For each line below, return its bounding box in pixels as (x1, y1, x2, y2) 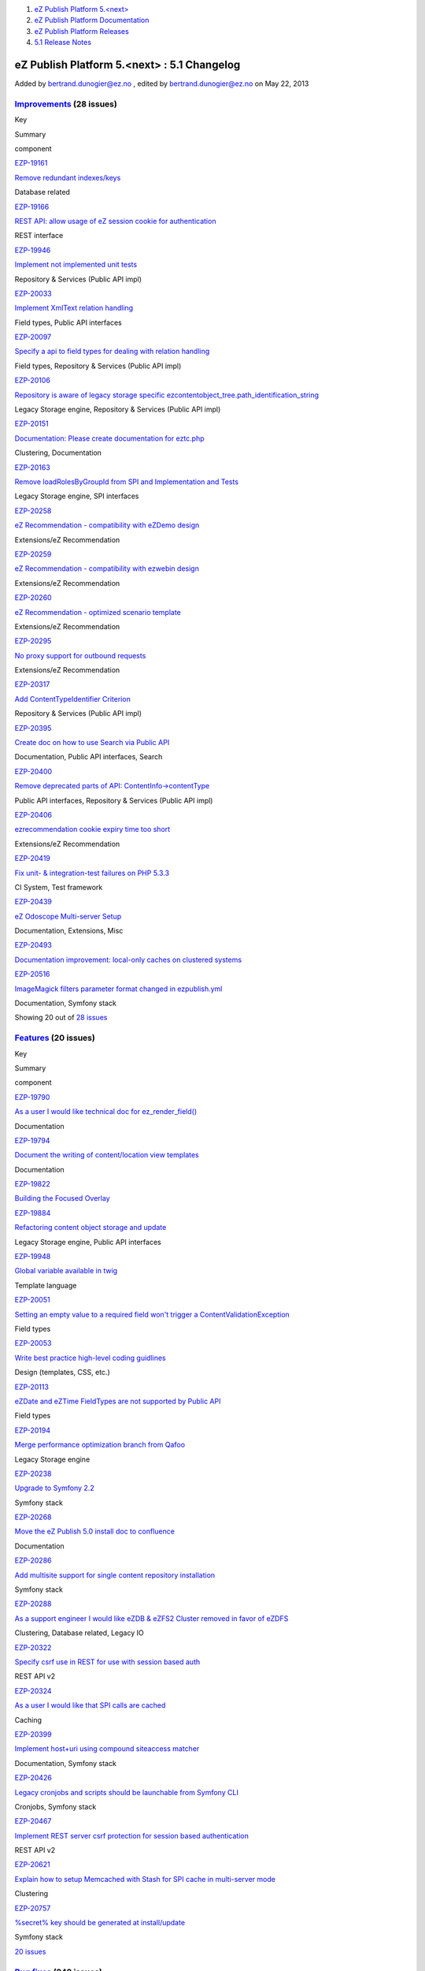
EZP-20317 (14, 680, 50, 689)
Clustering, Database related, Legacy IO (14, 1628, 145, 1638)
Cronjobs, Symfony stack (14, 1801, 97, 1811)
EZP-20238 (14, 1469, 52, 1478)
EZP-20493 (14, 941, 53, 950)
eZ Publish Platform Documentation (34, 16, 150, 25)
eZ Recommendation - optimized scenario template (14, 607, 181, 617)
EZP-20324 (14, 1686, 52, 1695)
